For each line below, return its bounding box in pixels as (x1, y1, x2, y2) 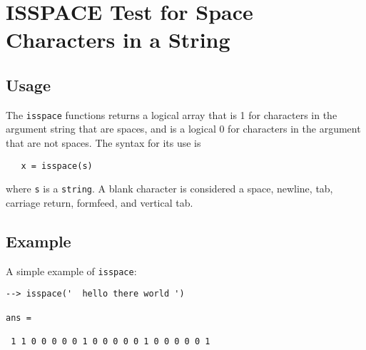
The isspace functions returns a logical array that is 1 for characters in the (6, 107, 337, 122)
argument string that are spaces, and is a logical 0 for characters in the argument (6, 121, 361, 136)
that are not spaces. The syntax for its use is (6, 135, 201, 150)
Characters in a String (6, 25, 230, 54)
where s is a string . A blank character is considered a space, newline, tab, (6, 181, 333, 196)
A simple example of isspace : (6, 263, 137, 278)
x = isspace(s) (21, 160, 93, 171)
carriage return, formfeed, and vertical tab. (6, 195, 193, 210)
